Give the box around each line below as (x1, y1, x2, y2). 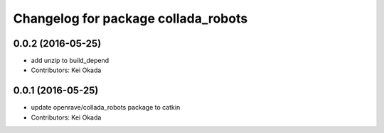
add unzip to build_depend (31, 57, 110, 65)
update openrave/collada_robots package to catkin (31, 103, 181, 112)
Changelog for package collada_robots (13, 11, 248, 26)
